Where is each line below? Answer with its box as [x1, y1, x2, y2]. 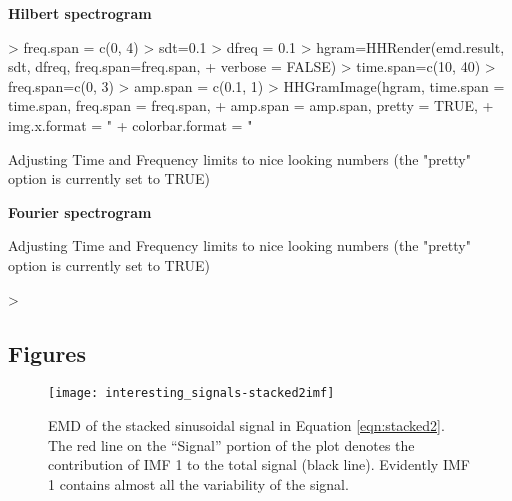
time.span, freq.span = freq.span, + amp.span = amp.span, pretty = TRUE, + [8, 95, 494, 116]
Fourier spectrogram [8, 201, 152, 222]
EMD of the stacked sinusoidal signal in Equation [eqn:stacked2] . [48, 414, 445, 435]
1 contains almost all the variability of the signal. [48, 473, 349, 494]
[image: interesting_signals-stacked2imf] [48, 386, 335, 401]
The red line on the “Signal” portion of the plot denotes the [48, 434, 415, 455]
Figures [8, 337, 86, 368]
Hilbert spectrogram [8, 3, 152, 23]
